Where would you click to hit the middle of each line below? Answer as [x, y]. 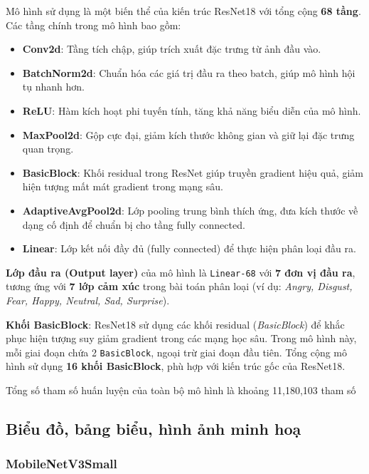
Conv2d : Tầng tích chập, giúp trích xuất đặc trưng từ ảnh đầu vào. [172, 49]
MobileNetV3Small [61, 464]
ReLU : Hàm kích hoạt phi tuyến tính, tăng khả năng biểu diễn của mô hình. [192, 110]
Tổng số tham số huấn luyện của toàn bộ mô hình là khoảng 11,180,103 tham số [181, 390]
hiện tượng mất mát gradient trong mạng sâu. [123, 186]
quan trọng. [48, 149]
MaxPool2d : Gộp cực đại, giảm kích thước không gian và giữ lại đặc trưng [188, 134]
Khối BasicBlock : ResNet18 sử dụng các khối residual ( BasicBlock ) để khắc [175, 324]
